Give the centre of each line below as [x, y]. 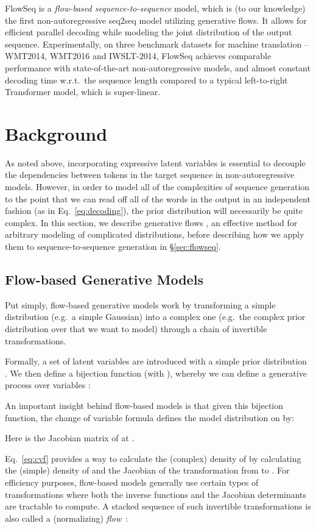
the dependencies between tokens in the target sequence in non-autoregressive [150, 175]
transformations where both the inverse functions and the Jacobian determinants [156, 494]
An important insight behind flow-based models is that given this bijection [144, 405]
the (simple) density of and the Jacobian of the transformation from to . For [147, 470]
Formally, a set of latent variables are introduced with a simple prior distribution [156, 361]
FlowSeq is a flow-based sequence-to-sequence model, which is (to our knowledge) [155, 8]
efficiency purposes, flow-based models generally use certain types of [132, 482]
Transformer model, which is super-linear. [83, 92]
